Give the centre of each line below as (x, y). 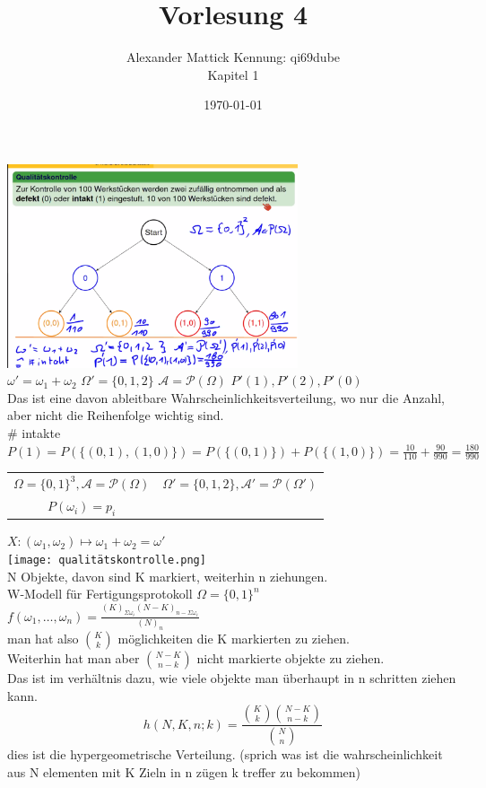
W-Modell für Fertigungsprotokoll (100, 594)
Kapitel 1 (233, 74)
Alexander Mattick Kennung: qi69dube (233, 57)
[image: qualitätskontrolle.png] (107, 560)
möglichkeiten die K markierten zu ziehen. (234, 638)
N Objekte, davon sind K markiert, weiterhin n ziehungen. (168, 576)
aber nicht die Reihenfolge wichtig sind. (116, 415)
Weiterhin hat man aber (74, 657)
